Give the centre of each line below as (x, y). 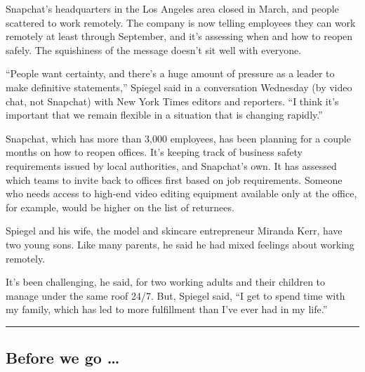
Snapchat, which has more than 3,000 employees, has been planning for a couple (178, 138)
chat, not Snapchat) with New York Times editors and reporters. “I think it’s (172, 101)
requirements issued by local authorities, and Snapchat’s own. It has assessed (171, 165)
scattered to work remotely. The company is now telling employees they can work (181, 22)
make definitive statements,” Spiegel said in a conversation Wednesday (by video (179, 87)
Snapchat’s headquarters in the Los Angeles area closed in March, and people (172, 8)
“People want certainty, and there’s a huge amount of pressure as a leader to (170, 73)
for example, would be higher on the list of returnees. (120, 207)
